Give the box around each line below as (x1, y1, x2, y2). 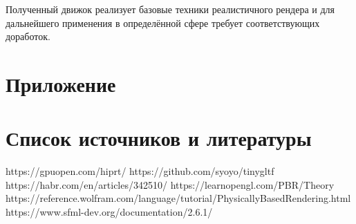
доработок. (6, 29, 50, 44)
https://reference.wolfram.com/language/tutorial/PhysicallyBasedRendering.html (6, 191, 351, 205)
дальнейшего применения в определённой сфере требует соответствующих (6, 15, 320, 30)
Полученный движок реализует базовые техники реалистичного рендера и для (6, 2, 335, 16)
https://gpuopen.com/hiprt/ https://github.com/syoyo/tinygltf (6, 164, 274, 178)
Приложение (6, 69, 116, 97)
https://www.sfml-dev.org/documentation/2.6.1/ (6, 205, 213, 219)
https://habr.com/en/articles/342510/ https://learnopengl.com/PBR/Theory (6, 177, 335, 192)
